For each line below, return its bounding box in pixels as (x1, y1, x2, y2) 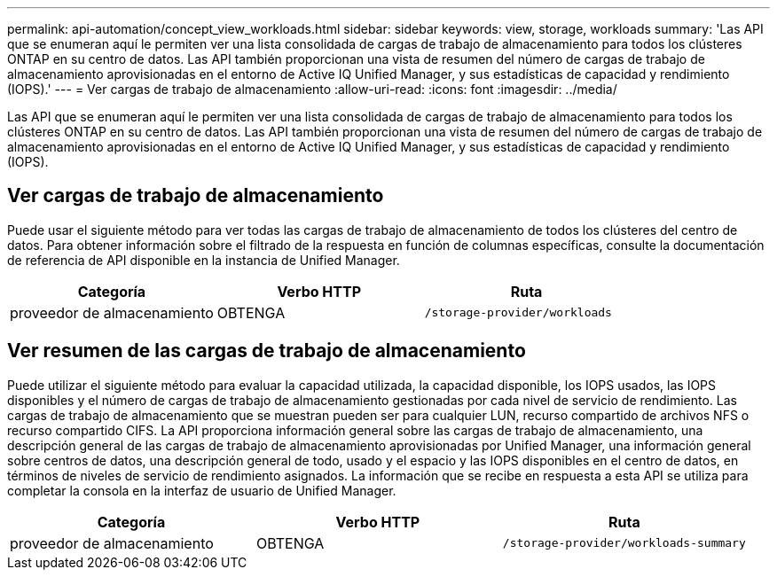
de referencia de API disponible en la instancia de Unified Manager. (7, 252, 400, 268)
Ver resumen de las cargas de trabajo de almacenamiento (7, 339, 526, 363)
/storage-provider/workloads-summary (502, 536, 746, 550)
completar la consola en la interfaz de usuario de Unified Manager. (7, 482, 396, 498)
